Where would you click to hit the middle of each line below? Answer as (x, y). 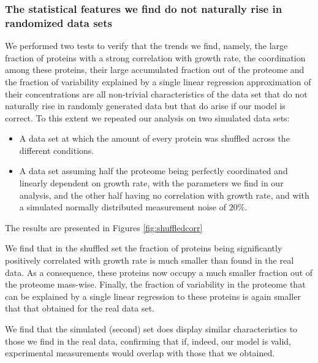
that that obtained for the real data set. (80, 308)
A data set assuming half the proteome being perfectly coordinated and (153, 171)
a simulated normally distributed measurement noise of (123, 207)
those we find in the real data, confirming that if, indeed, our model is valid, (148, 341)
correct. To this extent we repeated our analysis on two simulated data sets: (147, 117)
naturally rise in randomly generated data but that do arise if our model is (145, 106)
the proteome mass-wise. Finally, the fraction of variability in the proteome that (155, 284)
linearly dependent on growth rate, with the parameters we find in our (151, 183)
